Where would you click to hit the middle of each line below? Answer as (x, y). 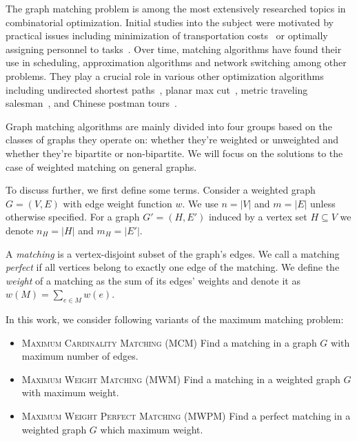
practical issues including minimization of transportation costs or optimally (167, 35)
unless (323, 203)
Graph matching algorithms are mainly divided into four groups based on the (169, 126)
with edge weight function (118, 203)
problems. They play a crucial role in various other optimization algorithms (165, 75)
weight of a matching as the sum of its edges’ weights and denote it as (153, 280)
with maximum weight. (70, 392)
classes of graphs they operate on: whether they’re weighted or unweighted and (172, 140)
